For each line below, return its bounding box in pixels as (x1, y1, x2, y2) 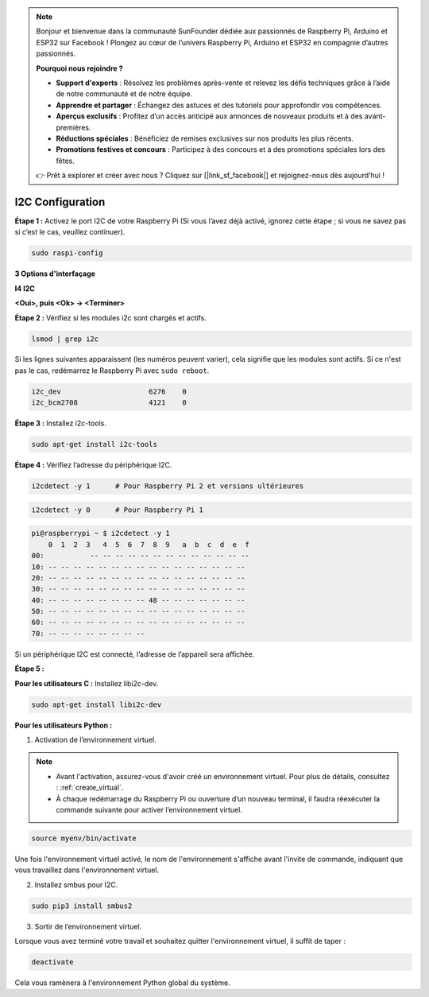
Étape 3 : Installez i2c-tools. (14, 418, 107, 429)
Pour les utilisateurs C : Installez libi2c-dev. (14, 678, 159, 688)
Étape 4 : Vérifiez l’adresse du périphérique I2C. (14, 460, 172, 470)
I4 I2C (14, 283, 35, 293)
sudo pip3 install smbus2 (31, 901, 133, 910)
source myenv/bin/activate (31, 833, 137, 843)
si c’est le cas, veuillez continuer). (14, 227, 126, 237)
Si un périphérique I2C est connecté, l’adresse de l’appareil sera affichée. (14, 649, 255, 659)
